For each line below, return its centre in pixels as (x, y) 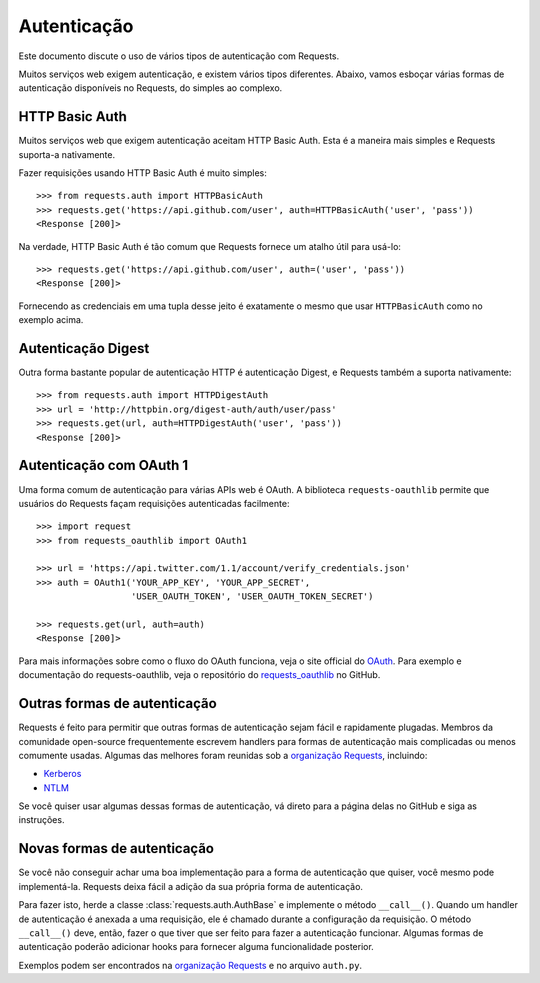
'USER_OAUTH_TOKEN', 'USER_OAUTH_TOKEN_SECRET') (252, 596)
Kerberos (62, 774)
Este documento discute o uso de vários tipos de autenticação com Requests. (179, 56)
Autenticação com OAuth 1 (103, 465)
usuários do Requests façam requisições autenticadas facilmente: (154, 503)
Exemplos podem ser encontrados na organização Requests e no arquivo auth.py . (190, 965)
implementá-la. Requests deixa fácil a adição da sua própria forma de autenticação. (191, 886)
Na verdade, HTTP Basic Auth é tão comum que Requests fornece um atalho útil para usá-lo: (210, 246)
